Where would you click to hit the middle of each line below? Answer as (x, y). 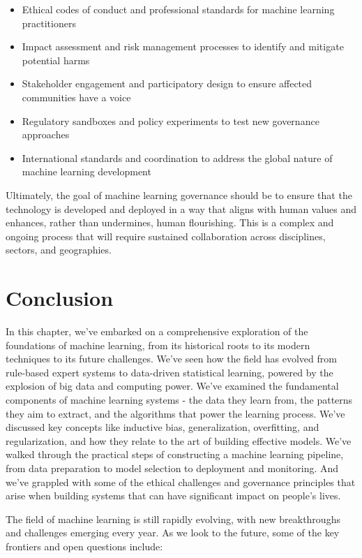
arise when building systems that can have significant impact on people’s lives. (173, 495)
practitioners (49, 23)
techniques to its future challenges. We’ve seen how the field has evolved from (171, 359)
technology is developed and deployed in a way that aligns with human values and (181, 208)
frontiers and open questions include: (84, 546)
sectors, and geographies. (59, 250)
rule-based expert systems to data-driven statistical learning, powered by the (169, 372)
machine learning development (86, 171)
